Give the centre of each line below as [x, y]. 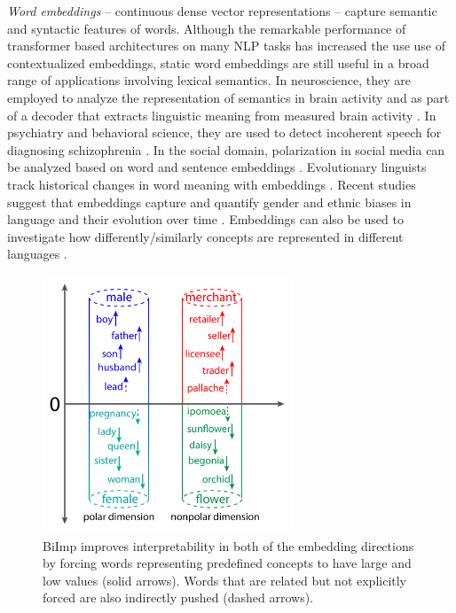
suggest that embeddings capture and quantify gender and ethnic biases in [209, 202]
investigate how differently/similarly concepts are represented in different [205, 236]
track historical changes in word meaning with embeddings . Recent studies [212, 184]
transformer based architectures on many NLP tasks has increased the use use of [226, 46]
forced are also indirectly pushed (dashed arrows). [178, 597]
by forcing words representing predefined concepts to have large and [227, 563]
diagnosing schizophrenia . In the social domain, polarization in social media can [226, 149]
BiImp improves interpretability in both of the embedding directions [228, 545]
